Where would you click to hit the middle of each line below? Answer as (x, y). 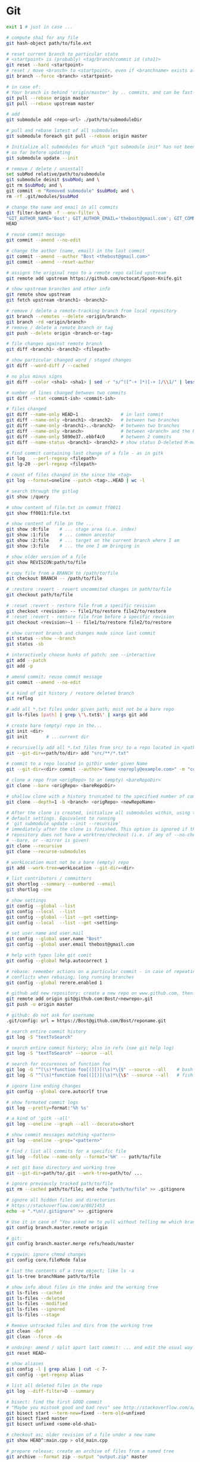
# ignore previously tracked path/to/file (60, 1184)
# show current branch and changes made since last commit (81, 633)
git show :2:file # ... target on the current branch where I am (93, 541)
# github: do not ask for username (50, 1015)
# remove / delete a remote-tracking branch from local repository (92, 311)
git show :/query (28, 497)
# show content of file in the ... (50, 524)
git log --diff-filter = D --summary (50, 1391)
